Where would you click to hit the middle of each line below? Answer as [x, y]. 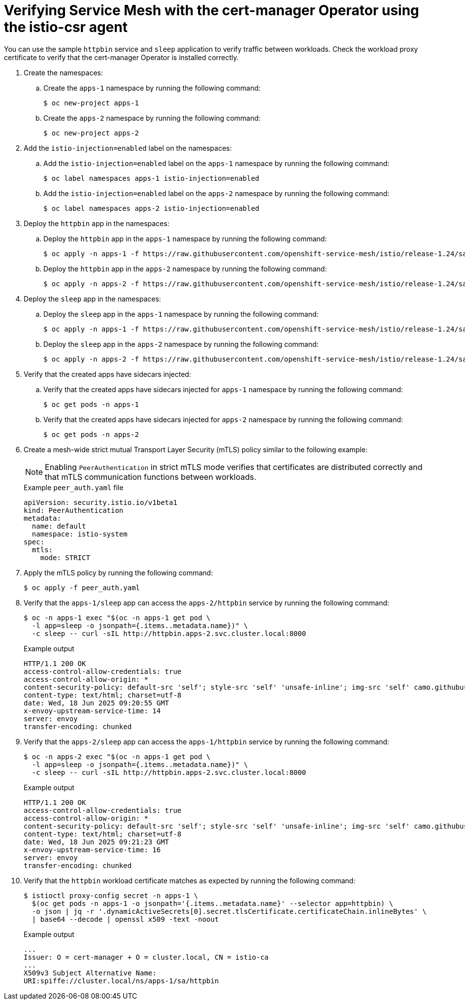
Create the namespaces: [64, 72]
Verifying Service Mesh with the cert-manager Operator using [212, 10]
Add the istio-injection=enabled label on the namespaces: [128, 148]
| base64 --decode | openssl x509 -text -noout [125, 919]
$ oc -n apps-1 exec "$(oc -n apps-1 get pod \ [117, 618]
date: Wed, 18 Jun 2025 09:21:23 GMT [97, 842]
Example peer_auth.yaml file [74, 487]
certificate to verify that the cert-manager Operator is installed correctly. [121, 57]
